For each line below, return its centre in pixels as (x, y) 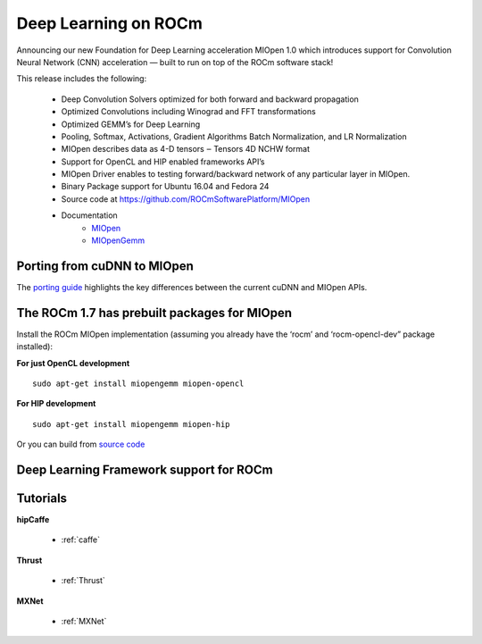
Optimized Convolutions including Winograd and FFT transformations (188, 112)
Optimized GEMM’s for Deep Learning (131, 124)
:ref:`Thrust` (83, 581)
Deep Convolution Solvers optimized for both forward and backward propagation (210, 99)
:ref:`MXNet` (84, 622)
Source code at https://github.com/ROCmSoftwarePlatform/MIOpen (186, 199)
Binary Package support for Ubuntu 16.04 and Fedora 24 (165, 187)
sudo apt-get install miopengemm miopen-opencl (138, 384)
